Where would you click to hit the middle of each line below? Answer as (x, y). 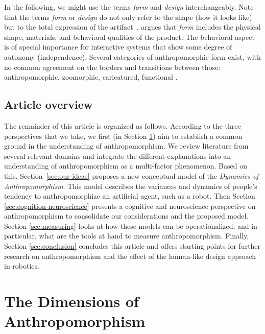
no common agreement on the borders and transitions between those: (112, 67)
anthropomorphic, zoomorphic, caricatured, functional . (91, 77)
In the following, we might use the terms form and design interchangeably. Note (129, 7)
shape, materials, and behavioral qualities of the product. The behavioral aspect (129, 37)
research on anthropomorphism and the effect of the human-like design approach (130, 256)
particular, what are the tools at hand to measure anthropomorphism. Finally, (127, 236)
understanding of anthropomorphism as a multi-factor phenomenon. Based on (126, 166)
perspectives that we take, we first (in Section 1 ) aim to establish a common (123, 136)
